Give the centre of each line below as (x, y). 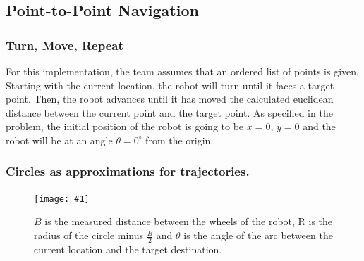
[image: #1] (62, 199)
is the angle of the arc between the (258, 235)
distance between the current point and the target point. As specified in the (169, 112)
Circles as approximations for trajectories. (128, 171)
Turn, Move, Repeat (65, 45)
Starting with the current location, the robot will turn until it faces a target (170, 85)
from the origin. (180, 140)
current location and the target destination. (128, 249)
